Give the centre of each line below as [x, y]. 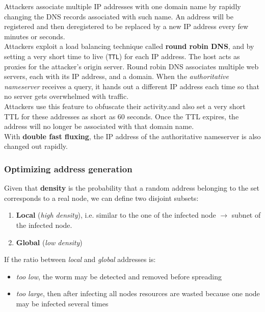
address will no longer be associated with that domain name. [99, 126]
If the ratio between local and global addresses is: [80, 259]
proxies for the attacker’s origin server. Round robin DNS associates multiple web [131, 66]
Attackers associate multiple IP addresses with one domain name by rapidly [123, 6]
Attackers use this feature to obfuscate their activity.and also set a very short [125, 106]
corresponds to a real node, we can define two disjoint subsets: [101, 198]
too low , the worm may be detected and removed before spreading [119, 276]
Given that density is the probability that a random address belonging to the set [132, 188]
